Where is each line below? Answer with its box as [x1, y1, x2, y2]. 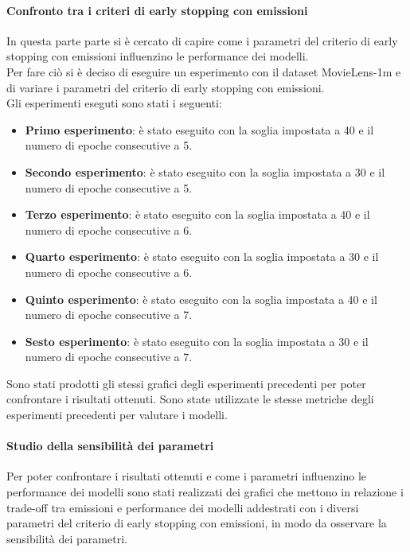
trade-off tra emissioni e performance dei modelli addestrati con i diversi [6, 499, 359, 515]
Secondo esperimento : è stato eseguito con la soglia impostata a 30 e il [25, 163, 385, 180]
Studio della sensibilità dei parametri [6, 437, 214, 454]
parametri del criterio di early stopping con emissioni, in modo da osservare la [6, 515, 387, 531]
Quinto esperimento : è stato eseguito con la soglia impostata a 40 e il [25, 290, 377, 307]
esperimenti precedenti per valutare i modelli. [6, 406, 228, 423]
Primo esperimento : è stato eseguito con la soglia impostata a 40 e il [25, 121, 374, 138]
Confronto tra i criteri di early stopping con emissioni [6, 2, 308, 18]
